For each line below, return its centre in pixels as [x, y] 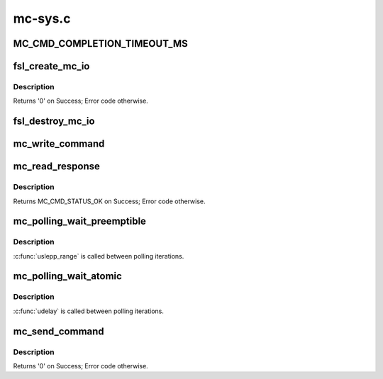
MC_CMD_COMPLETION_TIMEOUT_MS [100, 44]
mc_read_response [57, 166]
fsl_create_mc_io [51, 66]
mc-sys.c [42, 18]
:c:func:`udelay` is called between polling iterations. [89, 311]
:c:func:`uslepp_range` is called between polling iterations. [99, 256]
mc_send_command [59, 331]
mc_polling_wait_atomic [67, 276]
